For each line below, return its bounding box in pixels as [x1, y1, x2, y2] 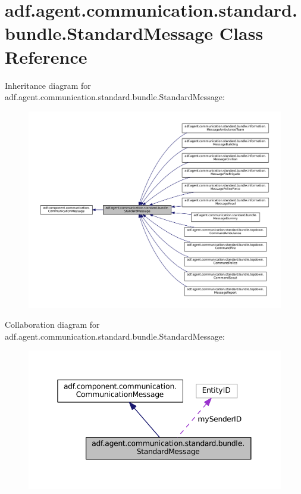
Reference [5, 44, 87, 69]
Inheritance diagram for [5, 79, 91, 91]
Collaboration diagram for [5, 318, 100, 331]
